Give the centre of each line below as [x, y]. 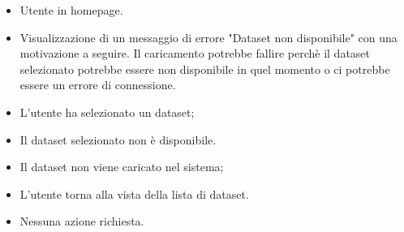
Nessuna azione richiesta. [82, 221]
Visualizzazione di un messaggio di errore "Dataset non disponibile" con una [208, 37]
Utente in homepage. [71, 10]
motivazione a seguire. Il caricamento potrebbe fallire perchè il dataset [195, 53]
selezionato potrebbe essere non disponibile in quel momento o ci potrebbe [205, 69]
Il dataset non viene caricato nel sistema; [122, 167]
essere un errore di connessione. [98, 85]
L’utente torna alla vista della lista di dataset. [134, 193]
